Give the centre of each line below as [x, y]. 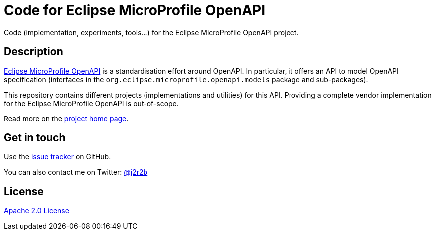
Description [34, 52]
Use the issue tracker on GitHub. [58, 157]
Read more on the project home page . [66, 118]
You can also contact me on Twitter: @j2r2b [76, 172]
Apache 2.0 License [37, 211]
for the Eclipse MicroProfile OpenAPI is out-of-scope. [91, 103]
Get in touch [35, 138]
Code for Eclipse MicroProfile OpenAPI [135, 10]
